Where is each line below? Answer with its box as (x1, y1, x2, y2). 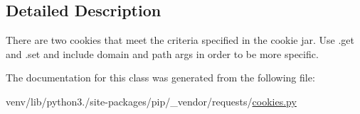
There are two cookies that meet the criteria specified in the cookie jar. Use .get (6, 33, 354, 47)
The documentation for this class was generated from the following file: (6, 70, 315, 85)
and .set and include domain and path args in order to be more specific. (6, 46, 319, 61)
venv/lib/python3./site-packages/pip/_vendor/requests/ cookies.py (6, 93, 297, 108)
